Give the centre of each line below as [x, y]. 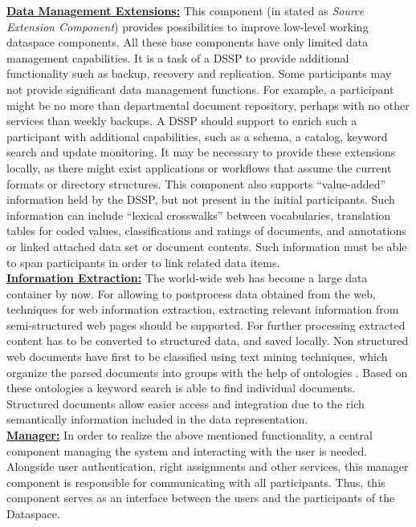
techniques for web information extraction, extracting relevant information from [203, 309]
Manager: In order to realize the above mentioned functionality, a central [190, 435]
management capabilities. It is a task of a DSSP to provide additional [178, 57]
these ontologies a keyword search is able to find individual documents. [181, 388]
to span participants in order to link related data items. [143, 262]
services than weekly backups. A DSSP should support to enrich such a [182, 121]
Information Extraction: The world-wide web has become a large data [187, 278]
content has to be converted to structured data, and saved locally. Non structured [208, 341]
